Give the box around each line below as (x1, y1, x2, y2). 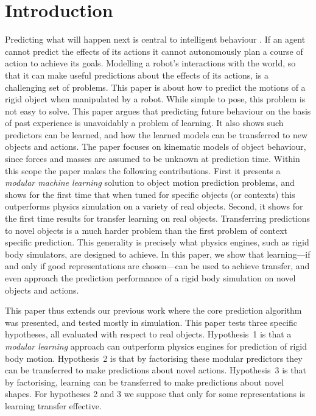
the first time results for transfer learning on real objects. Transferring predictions (5, 212, 311, 225)
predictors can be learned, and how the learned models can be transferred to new (5, 128, 308, 141)
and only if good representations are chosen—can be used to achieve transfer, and (5, 259, 310, 272)
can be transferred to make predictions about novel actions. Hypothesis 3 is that (5, 364, 306, 376)
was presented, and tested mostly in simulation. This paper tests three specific (5, 316, 297, 328)
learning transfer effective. (5, 399, 102, 412)
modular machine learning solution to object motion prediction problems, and (5, 176, 295, 189)
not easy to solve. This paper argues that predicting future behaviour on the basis (5, 104, 311, 117)
